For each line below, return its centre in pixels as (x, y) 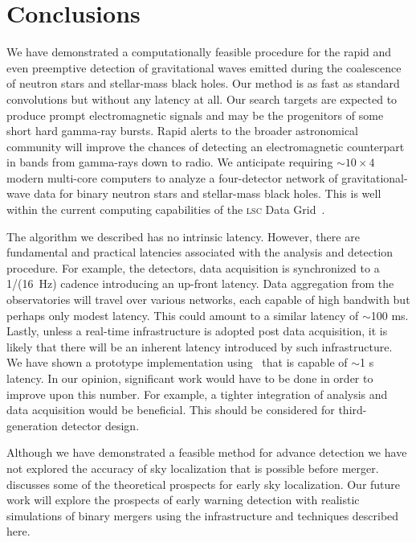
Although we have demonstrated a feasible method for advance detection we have (207, 452)
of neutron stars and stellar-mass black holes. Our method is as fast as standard (203, 83)
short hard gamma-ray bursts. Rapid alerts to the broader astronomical (183, 131)
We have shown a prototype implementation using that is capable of (177, 362)
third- (353, 410)
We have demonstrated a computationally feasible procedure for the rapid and (199, 52)
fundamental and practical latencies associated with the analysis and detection (200, 252)
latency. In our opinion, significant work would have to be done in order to (190, 378)
